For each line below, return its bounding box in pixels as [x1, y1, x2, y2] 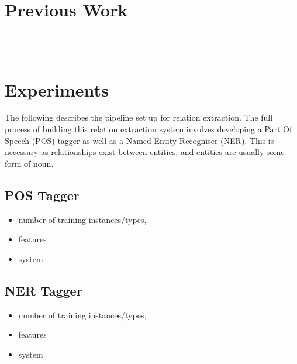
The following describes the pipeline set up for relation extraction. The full [5, 111, 273, 123]
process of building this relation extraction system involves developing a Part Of [5, 123, 292, 135]
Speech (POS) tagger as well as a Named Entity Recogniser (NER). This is [5, 134, 274, 146]
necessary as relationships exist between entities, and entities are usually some [5, 146, 285, 158]
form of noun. [5, 157, 54, 169]
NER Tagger [5, 281, 82, 299]
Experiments [5, 77, 109, 101]
